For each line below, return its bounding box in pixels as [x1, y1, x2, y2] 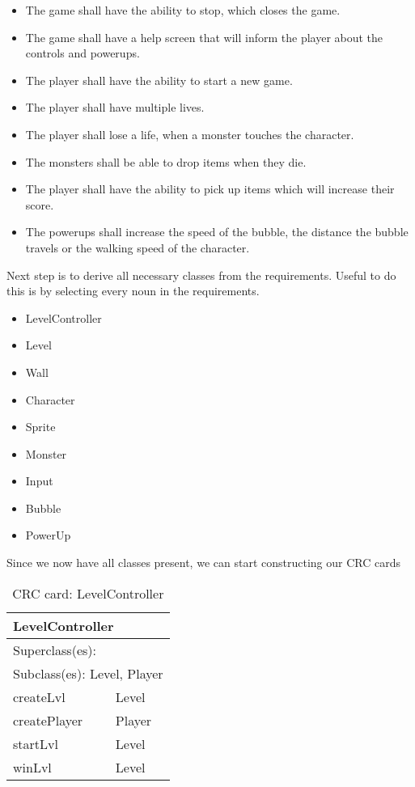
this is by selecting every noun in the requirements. [6, 282, 260, 299]
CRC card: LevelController [12, 583, 164, 603]
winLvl [13, 757, 52, 776]
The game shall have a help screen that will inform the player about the [25, 28, 383, 45]
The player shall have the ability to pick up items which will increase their [25, 180, 395, 197]
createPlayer [13, 710, 83, 730]
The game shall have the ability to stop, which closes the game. [25, 2, 341, 18]
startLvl [13, 734, 58, 753]
